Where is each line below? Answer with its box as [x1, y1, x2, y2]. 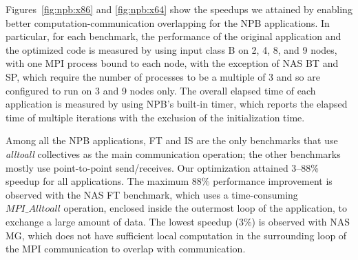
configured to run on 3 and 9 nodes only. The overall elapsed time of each [6, 83, 316, 97]
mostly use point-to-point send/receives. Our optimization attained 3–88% [6, 160, 319, 174]
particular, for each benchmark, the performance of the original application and [6, 29, 341, 43]
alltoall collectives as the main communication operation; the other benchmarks [6, 146, 341, 161]
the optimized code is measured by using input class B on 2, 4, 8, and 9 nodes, [6, 42, 337, 57]
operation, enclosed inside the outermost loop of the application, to [63, 201, 348, 215]
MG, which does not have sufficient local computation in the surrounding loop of [6, 228, 347, 242]
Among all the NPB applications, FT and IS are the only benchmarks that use [6, 133, 338, 148]
